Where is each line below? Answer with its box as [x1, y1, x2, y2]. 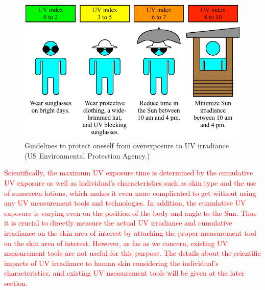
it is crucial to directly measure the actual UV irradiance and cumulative [4, 217, 232, 228]
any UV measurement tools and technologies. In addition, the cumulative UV [4, 197, 246, 208]
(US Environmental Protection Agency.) [25, 150, 150, 161]
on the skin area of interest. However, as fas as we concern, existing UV [4, 237, 228, 248]
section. [4, 277, 28, 288]
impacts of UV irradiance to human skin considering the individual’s [4, 257, 219, 268]
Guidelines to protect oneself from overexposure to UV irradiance [25, 140, 229, 151]
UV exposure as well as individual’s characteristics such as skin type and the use [4, 177, 256, 188]
